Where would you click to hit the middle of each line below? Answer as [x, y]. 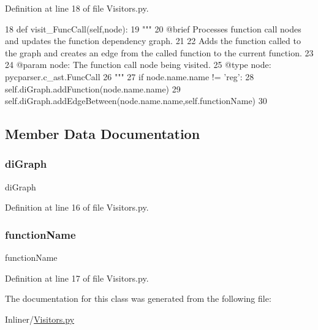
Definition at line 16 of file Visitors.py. [77, 207]
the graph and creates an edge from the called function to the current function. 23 [159, 52]
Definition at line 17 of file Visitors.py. [77, 278]
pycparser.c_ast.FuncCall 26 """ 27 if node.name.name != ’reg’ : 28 [130, 76]
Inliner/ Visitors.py [40, 319]
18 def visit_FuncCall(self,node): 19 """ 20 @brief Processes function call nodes [153, 28]
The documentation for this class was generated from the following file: [138, 298]
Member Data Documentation [103, 134]
